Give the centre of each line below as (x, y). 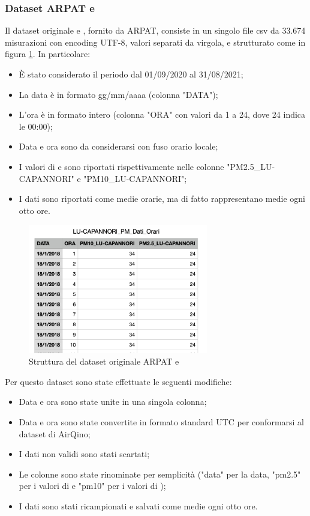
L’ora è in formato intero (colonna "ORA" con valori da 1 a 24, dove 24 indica (162, 114)
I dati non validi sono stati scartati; (84, 454)
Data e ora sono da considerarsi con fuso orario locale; (118, 146)
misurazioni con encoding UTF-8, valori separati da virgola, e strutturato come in (155, 42)
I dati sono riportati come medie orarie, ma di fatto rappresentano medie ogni (162, 199)
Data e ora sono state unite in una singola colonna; (113, 402)
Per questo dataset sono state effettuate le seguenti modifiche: (118, 381)
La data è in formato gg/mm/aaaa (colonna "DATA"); (118, 94)
